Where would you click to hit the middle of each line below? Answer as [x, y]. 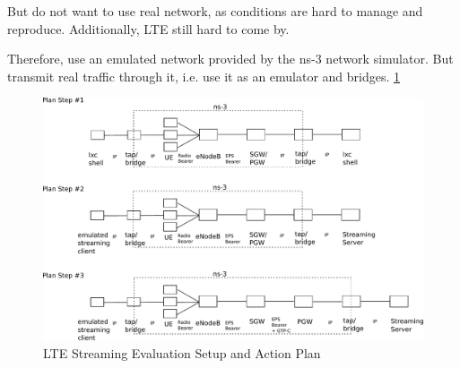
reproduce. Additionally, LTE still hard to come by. [148, 28]
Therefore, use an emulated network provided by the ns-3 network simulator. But [230, 59]
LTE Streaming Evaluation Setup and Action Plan [182, 352]
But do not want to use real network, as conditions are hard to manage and [215, 11]
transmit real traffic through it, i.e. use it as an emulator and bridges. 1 [204, 76]
